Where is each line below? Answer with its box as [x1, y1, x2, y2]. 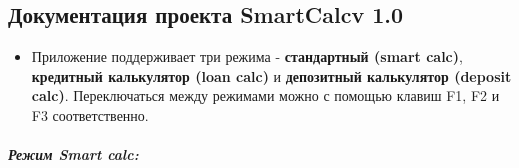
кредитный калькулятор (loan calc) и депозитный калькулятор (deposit [31, 65, 512, 86]
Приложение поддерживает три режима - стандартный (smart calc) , [31, 46, 463, 67]
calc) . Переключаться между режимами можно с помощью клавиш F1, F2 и [31, 85, 500, 106]
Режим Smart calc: [8, 144, 139, 165]
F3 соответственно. [31, 104, 149, 125]
